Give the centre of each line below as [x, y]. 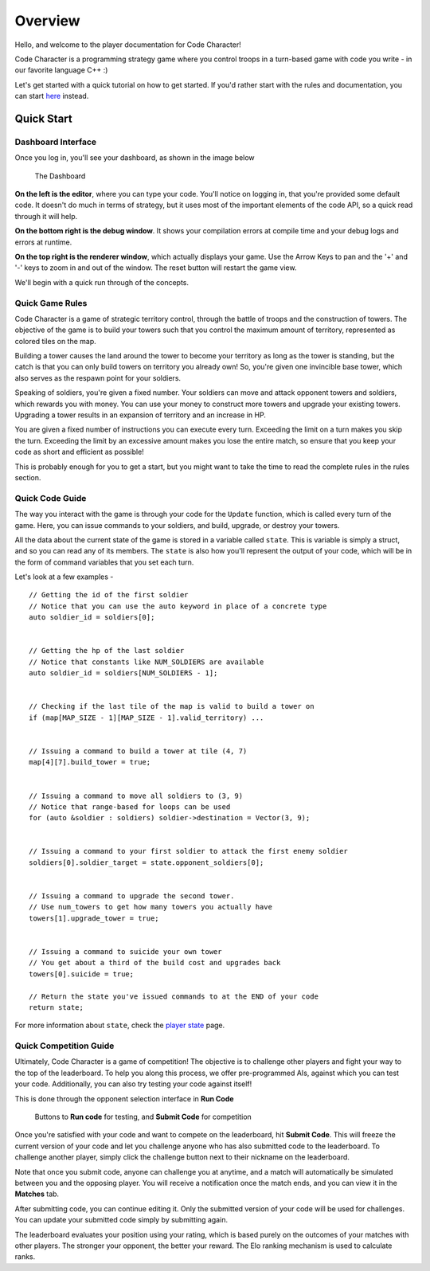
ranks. [25, 1257]
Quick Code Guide [51, 498]
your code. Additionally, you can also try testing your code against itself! [133, 1084]
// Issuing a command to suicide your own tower [125, 951]
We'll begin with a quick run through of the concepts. [102, 282]
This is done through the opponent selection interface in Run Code [124, 1098]
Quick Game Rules [51, 303]
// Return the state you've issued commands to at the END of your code [174, 996]
